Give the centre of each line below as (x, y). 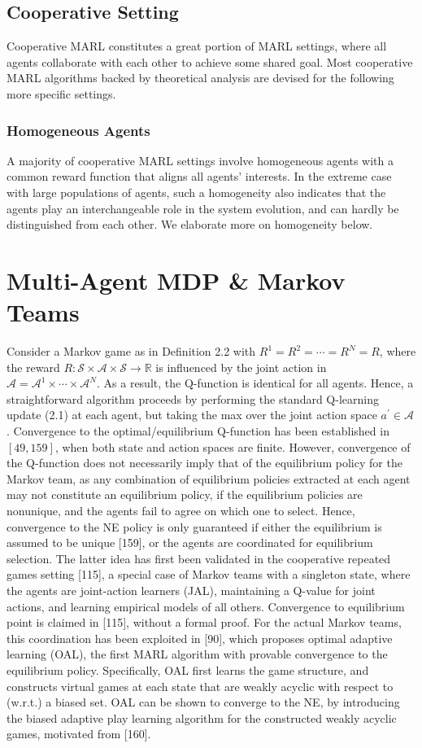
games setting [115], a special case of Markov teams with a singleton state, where (209, 574)
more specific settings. (61, 93)
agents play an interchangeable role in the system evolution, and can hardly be (203, 208)
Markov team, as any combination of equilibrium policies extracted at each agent (209, 478)
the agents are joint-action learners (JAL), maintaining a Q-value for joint (191, 590)
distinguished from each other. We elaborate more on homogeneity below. (190, 224)
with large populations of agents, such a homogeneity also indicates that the (196, 192)
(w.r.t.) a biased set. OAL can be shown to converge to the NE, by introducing (203, 702)
